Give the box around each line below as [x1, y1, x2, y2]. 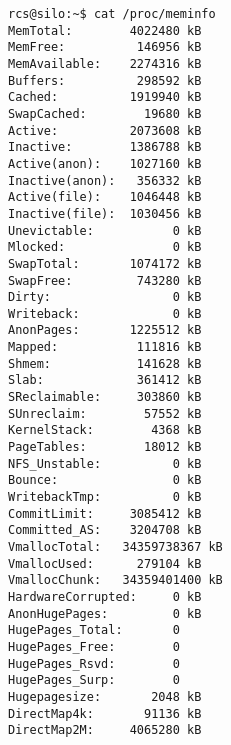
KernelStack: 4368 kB [8, 423, 202, 438]
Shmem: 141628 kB [8, 356, 202, 371]
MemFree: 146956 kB [8, 40, 202, 55]
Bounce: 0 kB [8, 473, 202, 488]
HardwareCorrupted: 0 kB [8, 589, 202, 604]
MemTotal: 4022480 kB [8, 23, 202, 38]
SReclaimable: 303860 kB [8, 390, 202, 405]
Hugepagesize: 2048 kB [8, 689, 202, 704]
